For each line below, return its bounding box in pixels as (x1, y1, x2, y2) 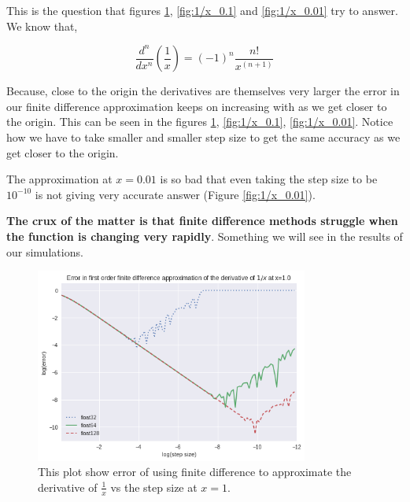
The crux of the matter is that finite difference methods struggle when (6, 212, 398, 229)
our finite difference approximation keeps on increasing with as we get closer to (6, 98, 387, 114)
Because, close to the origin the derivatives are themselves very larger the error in (6, 83, 400, 99)
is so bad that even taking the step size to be (160, 171, 378, 187)
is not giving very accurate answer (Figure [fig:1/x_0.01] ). (35, 186, 316, 202)
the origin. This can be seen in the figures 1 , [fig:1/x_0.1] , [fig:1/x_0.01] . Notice (6, 113, 393, 130)
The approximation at (6, 171, 113, 187)
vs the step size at (110, 478, 198, 495)
